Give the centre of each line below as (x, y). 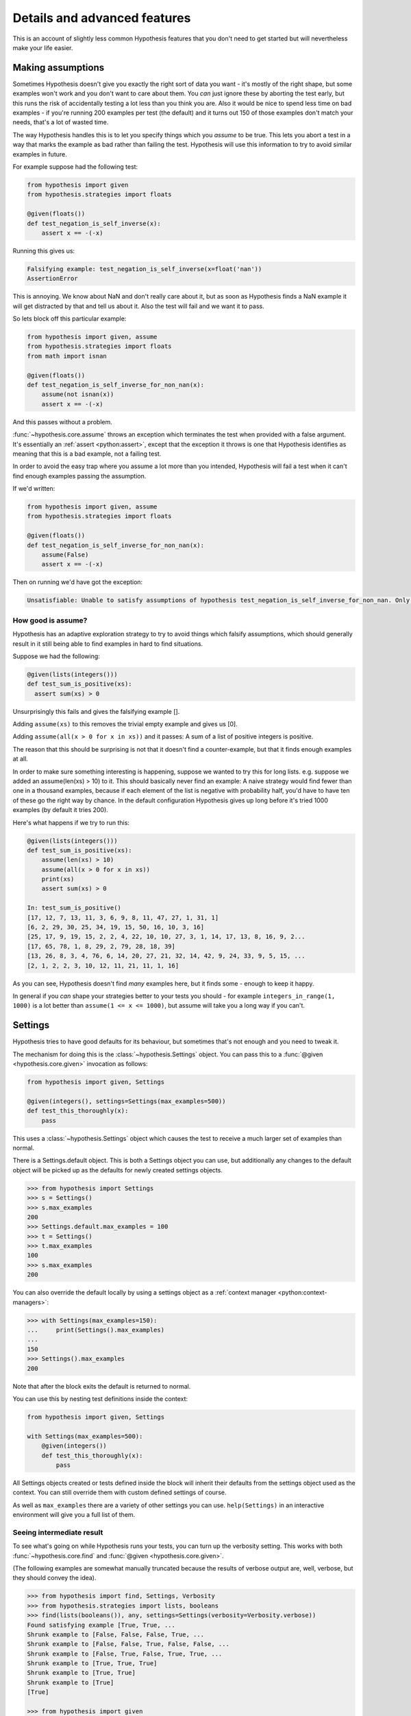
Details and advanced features (102, 18)
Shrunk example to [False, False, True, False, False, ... (128, 1644)
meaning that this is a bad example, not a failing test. (87, 454)
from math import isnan (67, 356)
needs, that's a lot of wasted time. (61, 122)
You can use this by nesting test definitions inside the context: (100, 1399)
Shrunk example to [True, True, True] (92, 1663)
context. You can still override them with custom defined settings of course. (120, 1492)
